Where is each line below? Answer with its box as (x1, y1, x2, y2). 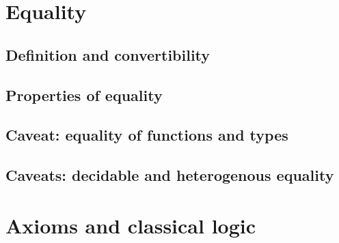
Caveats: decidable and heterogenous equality (5, 165, 334, 186)
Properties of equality (5, 84, 163, 105)
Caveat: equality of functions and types (5, 124, 288, 145)
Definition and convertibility (5, 44, 211, 65)
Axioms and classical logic (5, 211, 256, 239)
